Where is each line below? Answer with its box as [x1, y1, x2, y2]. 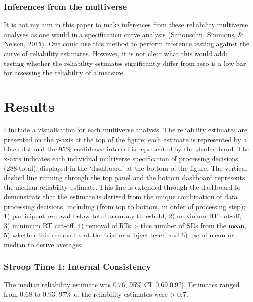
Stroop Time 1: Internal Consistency [4, 260, 151, 272]
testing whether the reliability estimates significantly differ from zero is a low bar [4, 58, 246, 68]
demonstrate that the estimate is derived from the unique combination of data [4, 192, 238, 202]
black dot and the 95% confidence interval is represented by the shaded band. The [4, 144, 250, 154]
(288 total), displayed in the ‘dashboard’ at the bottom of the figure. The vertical [4, 163, 247, 173]
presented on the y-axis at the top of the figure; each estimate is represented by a [4, 134, 247, 144]
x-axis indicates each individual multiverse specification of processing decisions [4, 153, 238, 163]
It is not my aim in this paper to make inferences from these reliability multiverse [4, 20, 248, 30]
